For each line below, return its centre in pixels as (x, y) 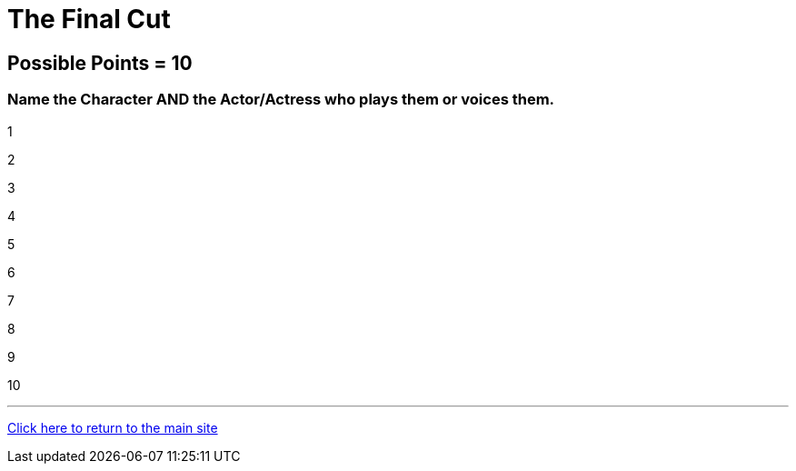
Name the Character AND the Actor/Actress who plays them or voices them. (281, 100)
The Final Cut (89, 19)
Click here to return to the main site (113, 427)
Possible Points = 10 (100, 63)
